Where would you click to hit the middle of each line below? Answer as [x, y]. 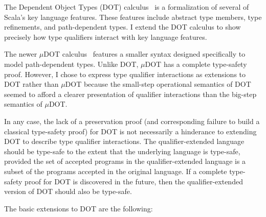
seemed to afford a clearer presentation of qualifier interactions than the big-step [130, 94]
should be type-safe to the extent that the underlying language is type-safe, [122, 151]
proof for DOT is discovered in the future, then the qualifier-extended [134, 181]
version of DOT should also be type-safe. [68, 191]
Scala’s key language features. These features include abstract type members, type [133, 17]
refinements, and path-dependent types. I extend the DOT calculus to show [123, 27]
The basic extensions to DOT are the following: [79, 208]
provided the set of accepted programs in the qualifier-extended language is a [125, 161]
